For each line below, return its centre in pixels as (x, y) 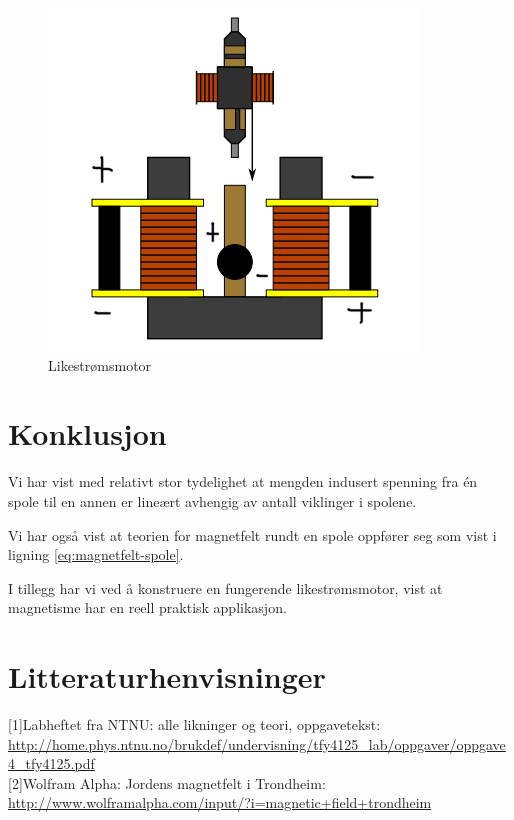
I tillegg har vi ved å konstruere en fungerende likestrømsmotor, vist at (225, 587)
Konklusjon (87, 433)
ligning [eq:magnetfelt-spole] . (96, 554)
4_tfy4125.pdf (51, 763)
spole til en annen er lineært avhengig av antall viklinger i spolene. (212, 500)
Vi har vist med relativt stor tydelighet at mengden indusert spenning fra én (243, 481)
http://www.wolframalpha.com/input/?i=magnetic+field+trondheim (220, 802)
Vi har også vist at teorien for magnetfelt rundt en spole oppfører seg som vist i (252, 534)
